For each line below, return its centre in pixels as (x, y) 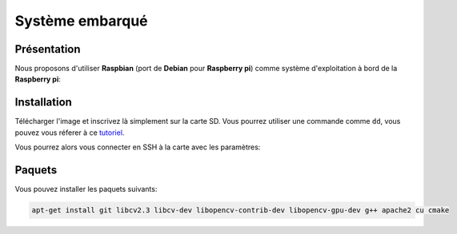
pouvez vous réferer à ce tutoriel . (70, 133)
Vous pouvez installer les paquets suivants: (86, 189)
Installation (43, 103)
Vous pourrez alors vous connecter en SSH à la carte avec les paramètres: (138, 147)
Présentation (48, 49)
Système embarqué (81, 21)
